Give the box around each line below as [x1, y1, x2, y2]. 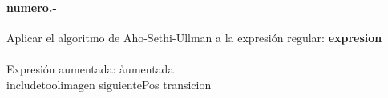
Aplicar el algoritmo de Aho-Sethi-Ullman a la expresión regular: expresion [6, 29, 382, 45]
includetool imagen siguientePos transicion [6, 76, 212, 92]
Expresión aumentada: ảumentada [6, 60, 174, 76]
